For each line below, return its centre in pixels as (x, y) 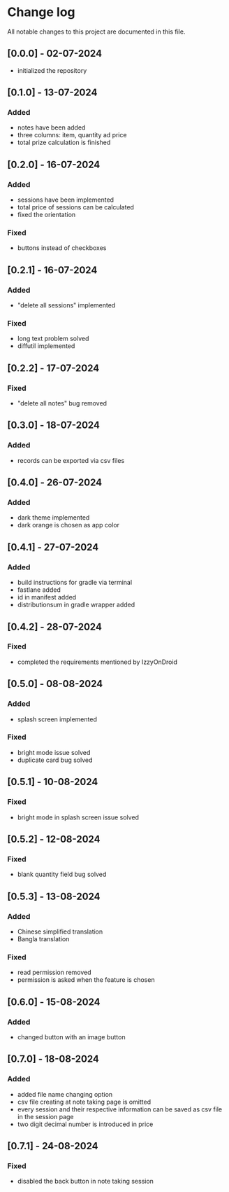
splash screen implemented (57, 719)
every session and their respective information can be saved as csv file (120, 1109)
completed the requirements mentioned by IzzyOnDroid (97, 662)
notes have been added (51, 127)
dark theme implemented (53, 518)
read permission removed (54, 972)
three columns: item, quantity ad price (72, 135)
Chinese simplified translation (60, 931)
